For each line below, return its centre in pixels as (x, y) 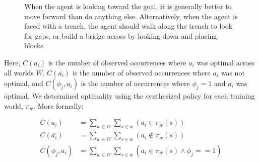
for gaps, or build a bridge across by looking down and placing (121, 35)
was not (233, 72)
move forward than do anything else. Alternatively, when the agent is (131, 16)
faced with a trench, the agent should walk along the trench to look (128, 26)
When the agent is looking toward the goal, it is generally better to (128, 6)
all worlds (19, 72)
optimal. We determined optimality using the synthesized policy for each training (129, 96)
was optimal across (226, 62)
